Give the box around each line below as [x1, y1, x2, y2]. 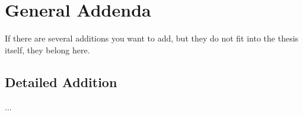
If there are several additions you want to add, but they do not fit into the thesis [5, 32, 299, 44]
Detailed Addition [5, 72, 117, 91]
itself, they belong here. [5, 43, 90, 56]
